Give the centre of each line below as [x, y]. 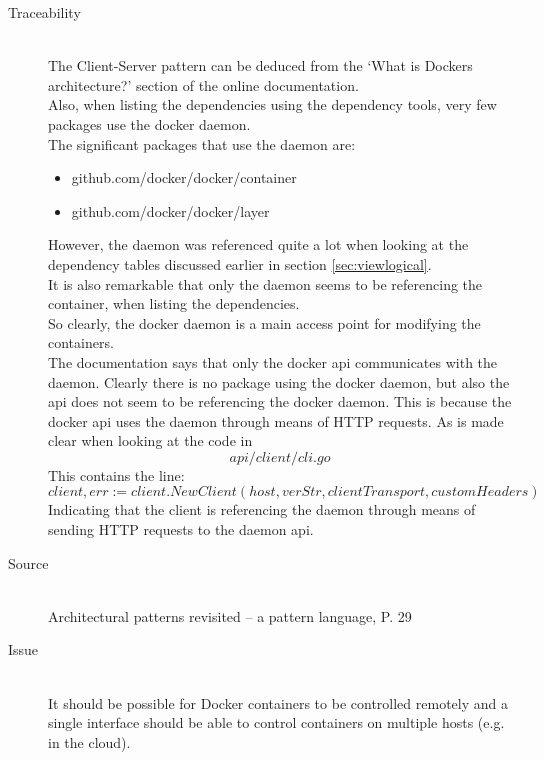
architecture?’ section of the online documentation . [203, 84]
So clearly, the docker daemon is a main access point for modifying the [264, 322]
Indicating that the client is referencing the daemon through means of [262, 509]
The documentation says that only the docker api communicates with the [273, 361]
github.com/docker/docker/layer [170, 210]
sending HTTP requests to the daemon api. [181, 529]
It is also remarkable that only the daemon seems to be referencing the [265, 283]
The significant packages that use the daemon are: [202, 143]
